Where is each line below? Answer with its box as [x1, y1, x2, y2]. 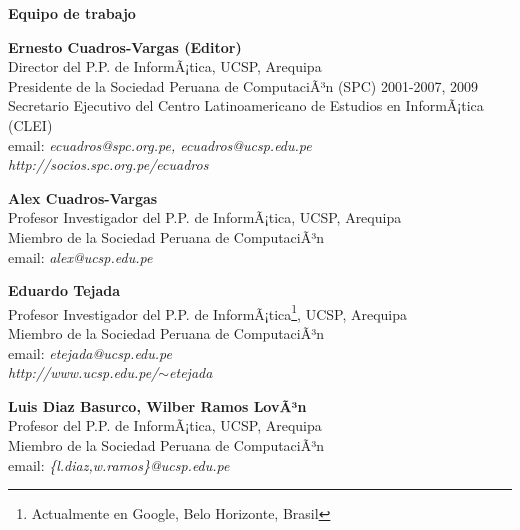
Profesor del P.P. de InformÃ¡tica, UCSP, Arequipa [8, 415, 322, 436]
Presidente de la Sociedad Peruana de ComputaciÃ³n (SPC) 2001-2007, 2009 [8, 75, 479, 96]
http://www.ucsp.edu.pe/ [8, 362, 159, 383]
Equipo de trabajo [8, 3, 136, 23]
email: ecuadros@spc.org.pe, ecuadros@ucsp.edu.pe [8, 134, 312, 155]
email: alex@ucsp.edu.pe [8, 246, 153, 267]
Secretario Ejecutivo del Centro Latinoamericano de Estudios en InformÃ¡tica [8, 95, 484, 116]
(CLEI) [8, 114, 53, 135]
